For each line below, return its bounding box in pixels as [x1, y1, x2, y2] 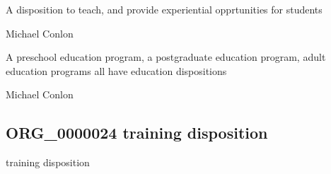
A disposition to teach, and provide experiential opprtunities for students [6, 2, 323, 16]
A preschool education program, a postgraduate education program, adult [6, 50, 326, 64]
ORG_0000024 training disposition [6, 122, 268, 144]
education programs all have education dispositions [6, 63, 227, 78]
